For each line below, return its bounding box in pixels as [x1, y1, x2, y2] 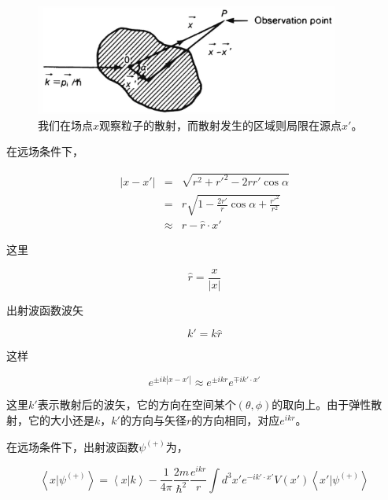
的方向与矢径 [120, 411, 187, 428]
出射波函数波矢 [6, 301, 83, 318]
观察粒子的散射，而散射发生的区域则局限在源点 [99, 116, 342, 133]
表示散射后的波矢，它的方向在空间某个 [37, 396, 236, 413]
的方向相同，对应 [191, 411, 280, 428]
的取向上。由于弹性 [272, 396, 371, 413]
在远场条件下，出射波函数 [6, 438, 139, 454]
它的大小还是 [28, 411, 94, 428]
